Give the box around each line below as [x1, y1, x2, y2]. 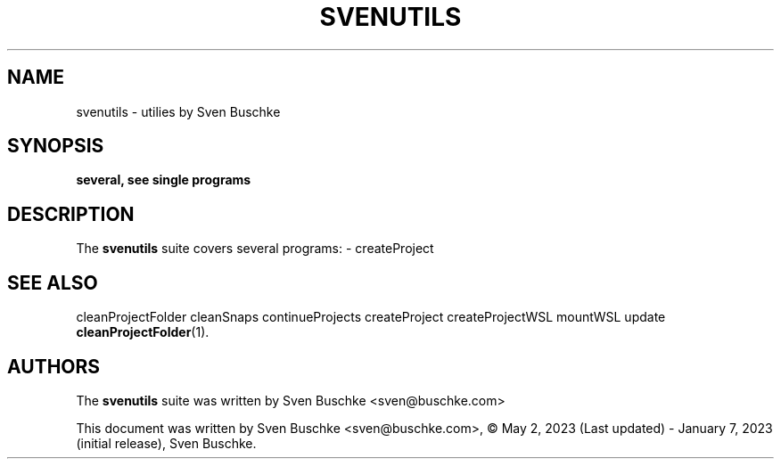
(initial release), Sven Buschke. [76, 435, 257, 451]
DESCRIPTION [7, 202, 135, 225]
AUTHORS [7, 355, 101, 378]
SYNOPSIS [7, 135, 104, 158]
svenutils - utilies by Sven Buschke [76, 103, 281, 119]
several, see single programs [76, 172, 251, 188]
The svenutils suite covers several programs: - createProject [76, 241, 434, 257]
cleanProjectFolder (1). [76, 324, 210, 340]
